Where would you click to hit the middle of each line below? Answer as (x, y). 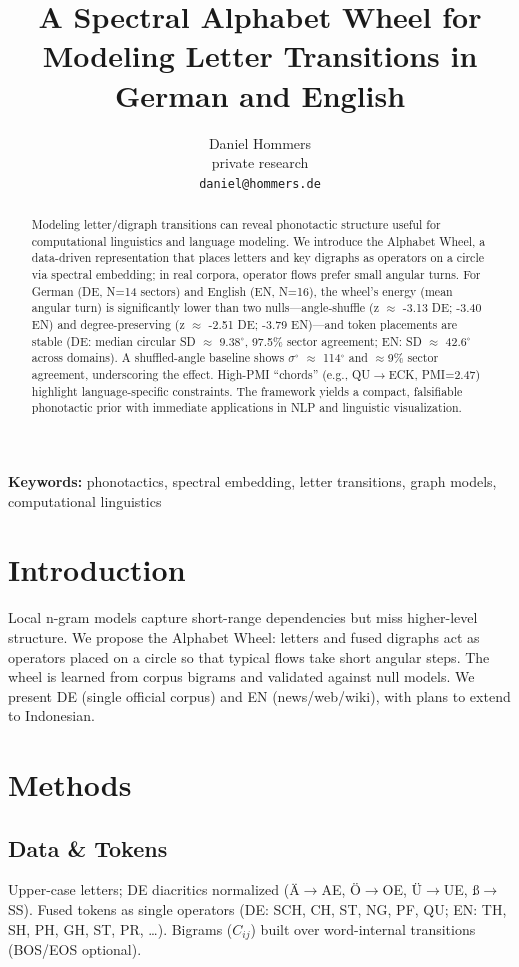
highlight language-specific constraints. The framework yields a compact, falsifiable (247, 390)
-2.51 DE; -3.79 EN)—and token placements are (333, 324)
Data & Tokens (88, 847)
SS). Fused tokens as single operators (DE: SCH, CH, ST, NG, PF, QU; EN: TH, (257, 909)
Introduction (97, 569)
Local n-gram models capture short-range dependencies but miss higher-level (243, 617)
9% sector (413, 357)
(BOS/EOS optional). (75, 949)
